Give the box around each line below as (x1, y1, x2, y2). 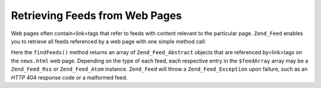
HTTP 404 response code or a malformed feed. (11, 74, 128, 81)
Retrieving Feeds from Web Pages (11, 9, 182, 22)
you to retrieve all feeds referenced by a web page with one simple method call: (11, 37, 206, 45)
